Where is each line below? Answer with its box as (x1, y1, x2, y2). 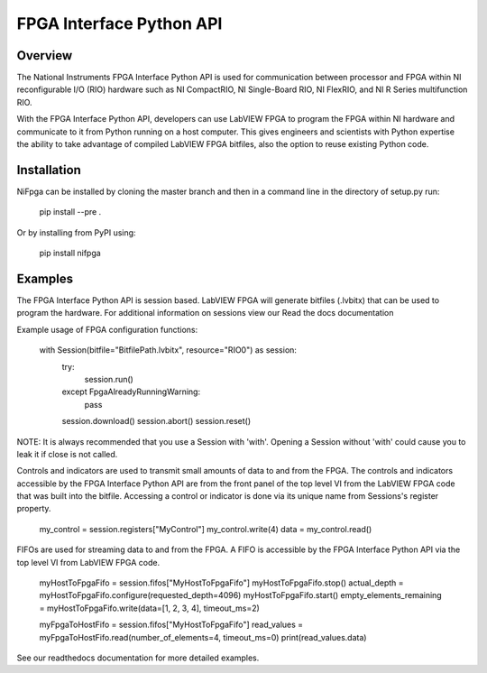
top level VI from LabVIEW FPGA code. (16, 557, 161, 567)
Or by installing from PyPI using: (16, 226, 136, 238)
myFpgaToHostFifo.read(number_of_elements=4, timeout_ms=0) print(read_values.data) (39, 632, 367, 642)
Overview (16, 48, 73, 63)
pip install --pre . (39, 207, 102, 217)
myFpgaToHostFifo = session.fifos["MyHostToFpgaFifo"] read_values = (39, 619, 304, 631)
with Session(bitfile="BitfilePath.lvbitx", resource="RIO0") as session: (39, 345, 298, 355)
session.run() (84, 373, 134, 384)
